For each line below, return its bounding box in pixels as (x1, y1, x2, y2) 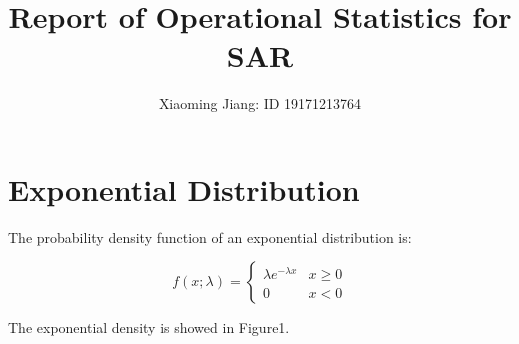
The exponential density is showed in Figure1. (8, 317, 290, 338)
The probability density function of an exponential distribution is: (8, 226, 412, 247)
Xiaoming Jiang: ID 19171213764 (158, 93, 362, 114)
